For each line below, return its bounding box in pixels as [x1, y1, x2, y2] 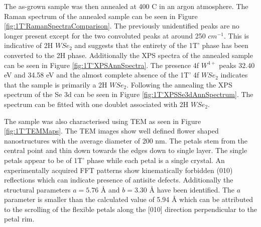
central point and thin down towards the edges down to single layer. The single [4, 145, 247, 155]
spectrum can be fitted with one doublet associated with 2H [4, 98, 189, 109]
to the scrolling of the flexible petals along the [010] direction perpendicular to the [4, 203, 257, 214]
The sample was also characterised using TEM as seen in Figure [4, 115, 201, 126]
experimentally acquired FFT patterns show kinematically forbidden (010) [4, 164, 233, 175]
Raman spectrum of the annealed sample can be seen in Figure [4, 10, 198, 21]
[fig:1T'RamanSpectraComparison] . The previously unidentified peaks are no [4, 20, 239, 31]
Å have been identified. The [149, 184, 235, 194]
